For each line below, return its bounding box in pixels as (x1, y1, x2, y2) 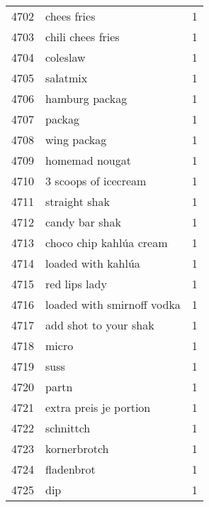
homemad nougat (45, 152, 131, 168)
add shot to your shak (45, 317, 154, 333)
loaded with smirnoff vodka (45, 296, 181, 312)
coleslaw (45, 49, 86, 65)
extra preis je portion (45, 399, 151, 415)
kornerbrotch (45, 440, 109, 457)
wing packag (45, 131, 107, 148)
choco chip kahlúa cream (45, 234, 168, 251)
